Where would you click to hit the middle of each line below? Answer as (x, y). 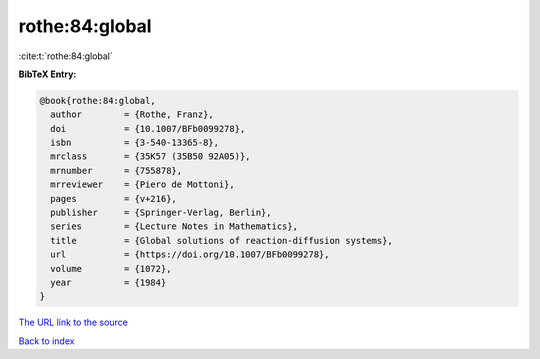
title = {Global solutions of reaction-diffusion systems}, (222, 240)
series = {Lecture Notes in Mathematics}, (174, 226)
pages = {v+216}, (113, 198)
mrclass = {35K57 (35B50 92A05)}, (150, 156)
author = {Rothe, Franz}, (132, 114)
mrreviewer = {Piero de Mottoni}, (142, 184)
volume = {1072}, (111, 268)
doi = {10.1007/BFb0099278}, (148, 128)
